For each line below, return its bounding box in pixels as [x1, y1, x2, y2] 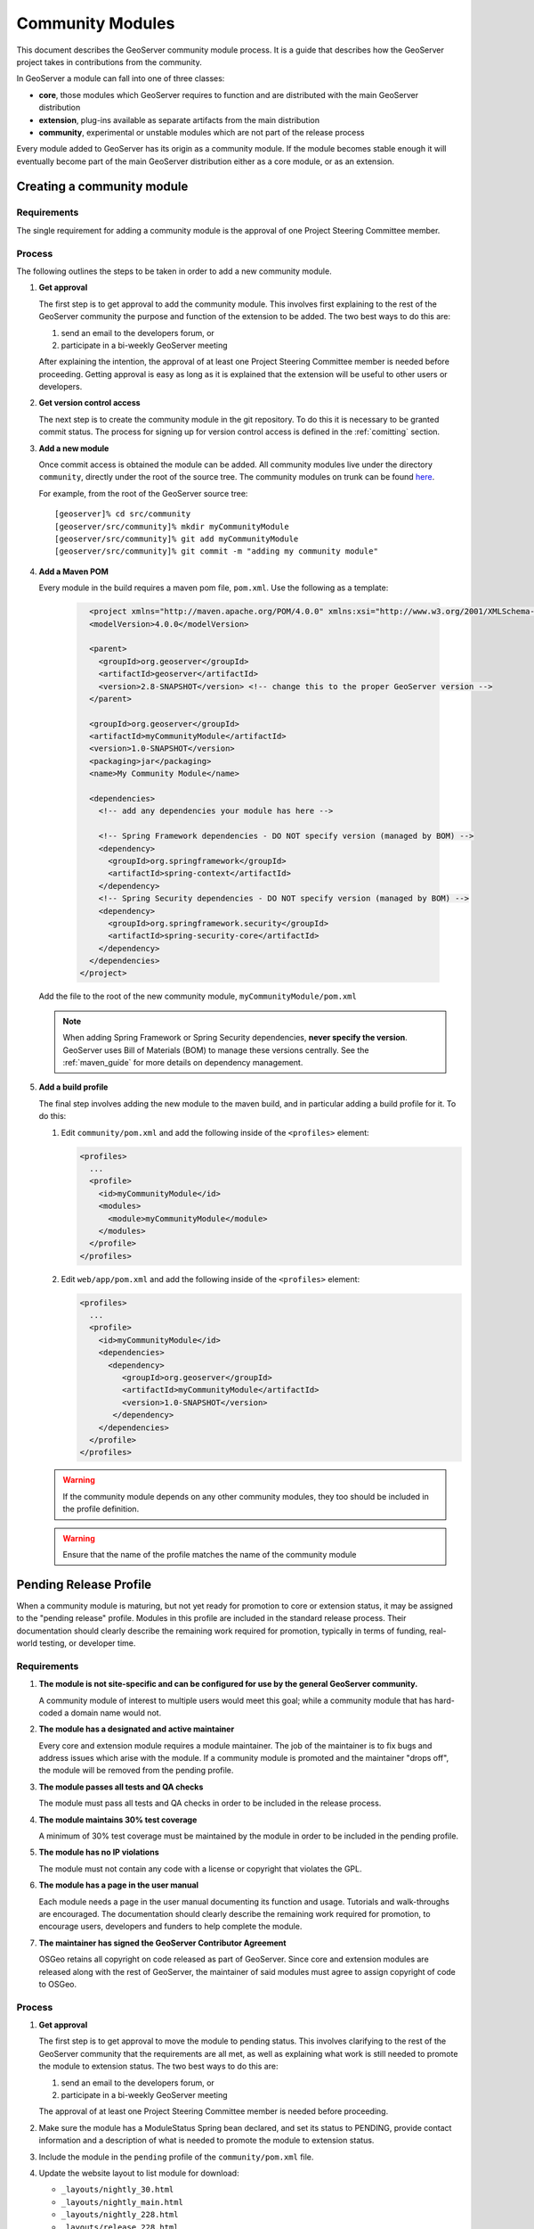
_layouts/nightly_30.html [61, 2184, 174, 2195]
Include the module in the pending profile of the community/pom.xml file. [38, 2151, 314, 2162]
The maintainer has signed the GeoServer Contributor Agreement [38, 1937, 287, 1948]
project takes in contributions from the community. [16, 56, 202, 67]
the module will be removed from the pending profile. [38, 1765, 234, 1776]
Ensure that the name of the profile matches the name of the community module [62, 1549, 357, 1559]
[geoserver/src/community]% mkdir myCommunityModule [54, 522, 289, 531]
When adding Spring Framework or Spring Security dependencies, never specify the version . [62, 1032, 409, 1043]
